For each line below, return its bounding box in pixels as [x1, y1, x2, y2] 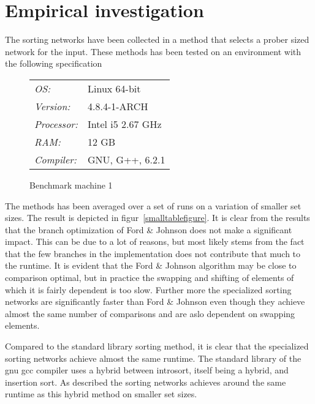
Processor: [34, 116, 78, 131]
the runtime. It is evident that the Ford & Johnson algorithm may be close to [5, 259, 297, 272]
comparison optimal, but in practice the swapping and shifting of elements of [5, 271, 294, 284]
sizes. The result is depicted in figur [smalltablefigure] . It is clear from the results [5, 211, 310, 224]
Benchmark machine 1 [29, 178, 113, 191]
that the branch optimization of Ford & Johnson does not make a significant [5, 223, 292, 236]
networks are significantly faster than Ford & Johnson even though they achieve [5, 295, 305, 308]
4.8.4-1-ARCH [87, 99, 148, 113]
